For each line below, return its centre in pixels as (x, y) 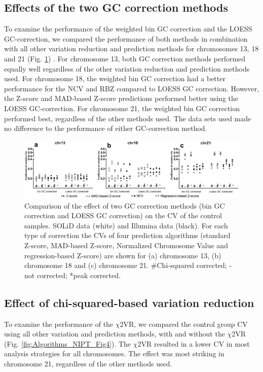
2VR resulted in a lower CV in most (194, 343)
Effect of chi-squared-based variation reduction (129, 302)
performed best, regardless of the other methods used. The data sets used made (128, 118)
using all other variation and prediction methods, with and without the (115, 334)
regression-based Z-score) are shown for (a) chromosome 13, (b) (123, 255)
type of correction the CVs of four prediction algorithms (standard (127, 235)
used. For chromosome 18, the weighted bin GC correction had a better (115, 78)
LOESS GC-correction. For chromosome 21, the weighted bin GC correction (122, 108)
